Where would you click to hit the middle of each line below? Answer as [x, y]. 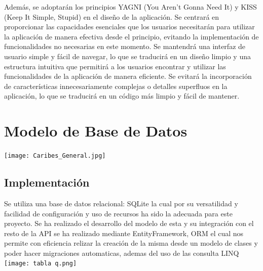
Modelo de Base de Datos [96, 131]
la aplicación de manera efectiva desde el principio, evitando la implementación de [131, 36]
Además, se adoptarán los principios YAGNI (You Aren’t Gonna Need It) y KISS [130, 7]
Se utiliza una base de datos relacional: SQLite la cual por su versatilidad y [121, 203]
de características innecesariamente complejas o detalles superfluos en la [116, 86]
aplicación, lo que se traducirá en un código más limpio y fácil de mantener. [122, 96]
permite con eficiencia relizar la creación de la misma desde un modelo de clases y [131, 243]
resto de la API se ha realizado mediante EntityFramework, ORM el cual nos [124, 233]
